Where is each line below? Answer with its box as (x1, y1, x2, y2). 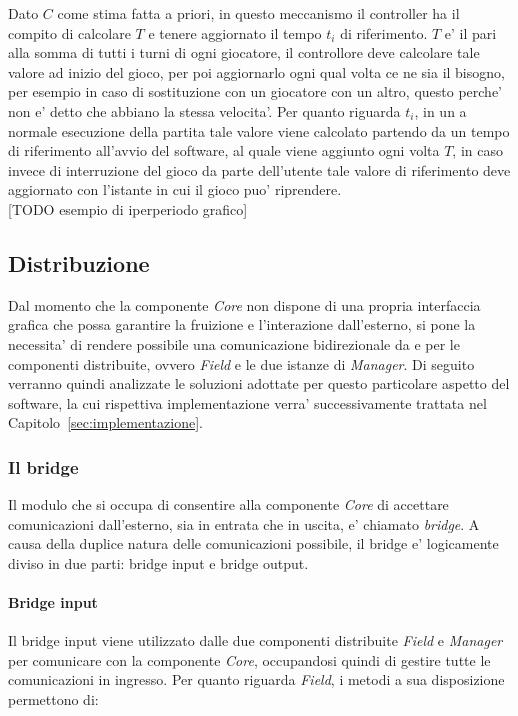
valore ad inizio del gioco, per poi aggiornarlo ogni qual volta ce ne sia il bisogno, (8, 61, 505, 82)
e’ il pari (444, 22, 497, 43)
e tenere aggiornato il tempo (148, 22, 322, 43)
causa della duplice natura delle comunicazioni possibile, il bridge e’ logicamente (8, 533, 499, 554)
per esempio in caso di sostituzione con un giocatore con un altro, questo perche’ (8, 81, 503, 102)
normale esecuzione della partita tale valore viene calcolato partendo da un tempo (8, 120, 510, 141)
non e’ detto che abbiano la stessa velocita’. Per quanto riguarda (8, 100, 401, 121)
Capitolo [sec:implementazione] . (8, 412, 203, 433)
